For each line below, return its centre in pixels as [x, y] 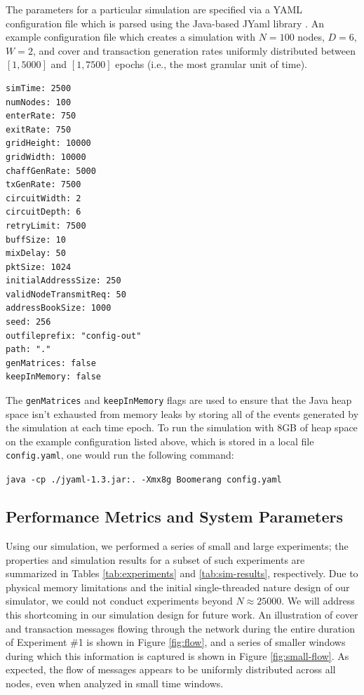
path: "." [28, 350]
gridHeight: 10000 [48, 143]
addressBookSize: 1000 [59, 308]
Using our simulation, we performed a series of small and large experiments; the [177, 545]
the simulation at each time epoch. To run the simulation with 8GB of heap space [182, 427]
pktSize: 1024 [39, 267]
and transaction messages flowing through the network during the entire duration [180, 628]
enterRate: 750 [41, 116]
